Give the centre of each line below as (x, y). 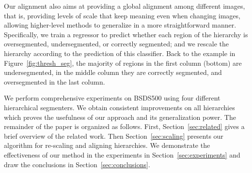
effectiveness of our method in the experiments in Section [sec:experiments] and (122, 154)
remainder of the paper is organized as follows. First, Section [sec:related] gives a (124, 126)
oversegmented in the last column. (55, 81)
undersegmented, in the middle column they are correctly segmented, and (113, 72)
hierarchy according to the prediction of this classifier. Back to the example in (120, 53)
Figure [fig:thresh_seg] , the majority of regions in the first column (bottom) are (123, 63)
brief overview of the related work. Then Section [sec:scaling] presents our (114, 136)
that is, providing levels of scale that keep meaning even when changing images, (122, 15)
